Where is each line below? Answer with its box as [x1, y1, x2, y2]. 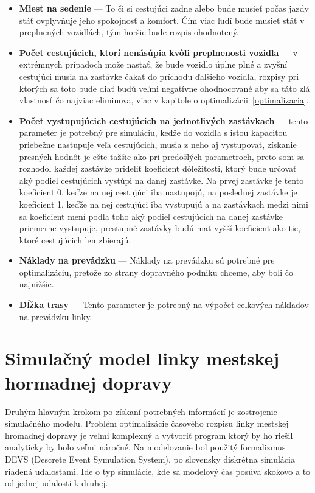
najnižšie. [19, 278, 54, 290]
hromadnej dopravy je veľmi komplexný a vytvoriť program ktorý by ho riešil [5, 428, 293, 441]
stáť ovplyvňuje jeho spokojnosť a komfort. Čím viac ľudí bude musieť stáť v [19, 13, 305, 26]
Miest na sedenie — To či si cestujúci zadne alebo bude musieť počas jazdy [19, 2, 309, 14]
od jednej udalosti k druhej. [5, 477, 108, 489]
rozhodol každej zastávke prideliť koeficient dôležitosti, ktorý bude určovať [19, 162, 297, 175]
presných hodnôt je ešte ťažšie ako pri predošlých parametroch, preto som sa [19, 150, 305, 163]
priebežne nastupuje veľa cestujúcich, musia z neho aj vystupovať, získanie [19, 138, 297, 150]
